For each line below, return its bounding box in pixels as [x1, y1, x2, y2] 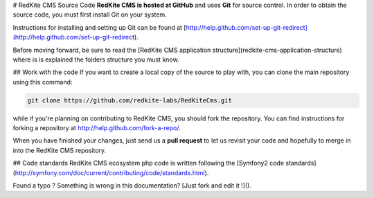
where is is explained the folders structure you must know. [12, 55, 179, 64]
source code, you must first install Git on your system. [12, 10, 167, 19]
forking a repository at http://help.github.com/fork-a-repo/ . [12, 124, 181, 132]
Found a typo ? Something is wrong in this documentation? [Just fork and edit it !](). [12, 181, 252, 190]
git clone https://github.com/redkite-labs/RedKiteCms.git [27, 96, 232, 104]
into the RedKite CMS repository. [12, 146, 107, 154]
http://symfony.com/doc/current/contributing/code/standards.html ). [15, 168, 209, 177]
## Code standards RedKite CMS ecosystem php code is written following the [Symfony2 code [12, 159, 284, 168]
